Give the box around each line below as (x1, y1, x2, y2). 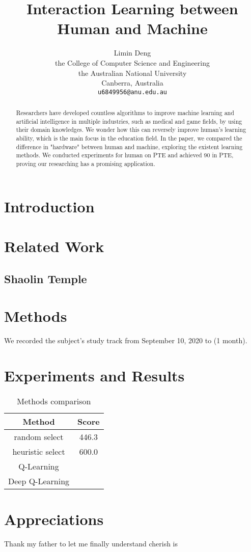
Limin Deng (114, 47, 151, 58)
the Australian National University (78, 67, 187, 78)
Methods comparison (17, 395, 91, 407)
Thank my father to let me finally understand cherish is (4, 538, 178, 549)
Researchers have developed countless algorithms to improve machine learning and (16, 108, 234, 117)
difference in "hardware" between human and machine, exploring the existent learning (16, 142, 243, 151)
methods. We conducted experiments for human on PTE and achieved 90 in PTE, (16, 151, 234, 159)
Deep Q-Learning (8, 475, 70, 487)
